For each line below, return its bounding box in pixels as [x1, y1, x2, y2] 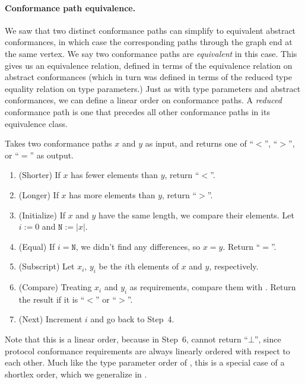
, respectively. [209, 260, 259, 272]
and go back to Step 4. [90, 313, 174, 325]
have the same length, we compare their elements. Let [99, 208, 294, 221]
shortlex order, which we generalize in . [5, 367, 147, 380]
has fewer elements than [71, 169, 158, 181]
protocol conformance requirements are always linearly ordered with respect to [5, 344, 290, 357]
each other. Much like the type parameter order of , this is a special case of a [5, 356, 285, 369]
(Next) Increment [18, 313, 82, 325]
